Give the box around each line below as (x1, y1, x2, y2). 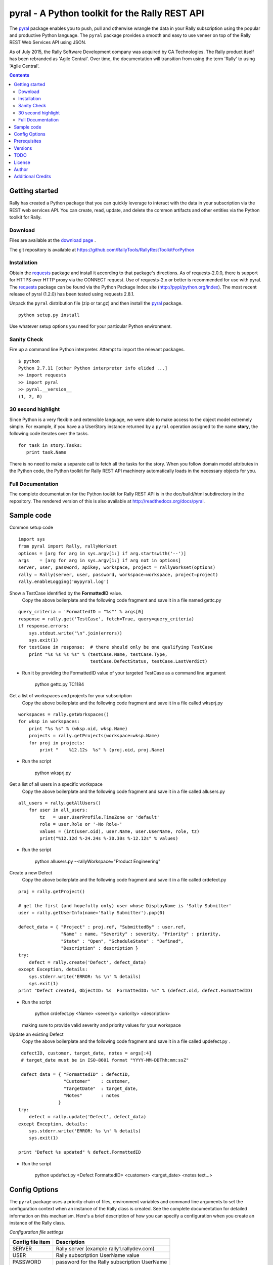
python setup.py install (18, 312, 80, 318)
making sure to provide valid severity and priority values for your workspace (22, 1022, 181, 1028)
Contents (9, 72, 30, 78)
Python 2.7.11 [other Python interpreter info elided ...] (18, 365, 168, 371)
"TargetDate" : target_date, (63, 1085, 139, 1091)
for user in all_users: (28, 807, 88, 813)
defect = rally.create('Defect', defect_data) (28, 959, 147, 965)
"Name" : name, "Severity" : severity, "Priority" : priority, (61, 931, 221, 937)
